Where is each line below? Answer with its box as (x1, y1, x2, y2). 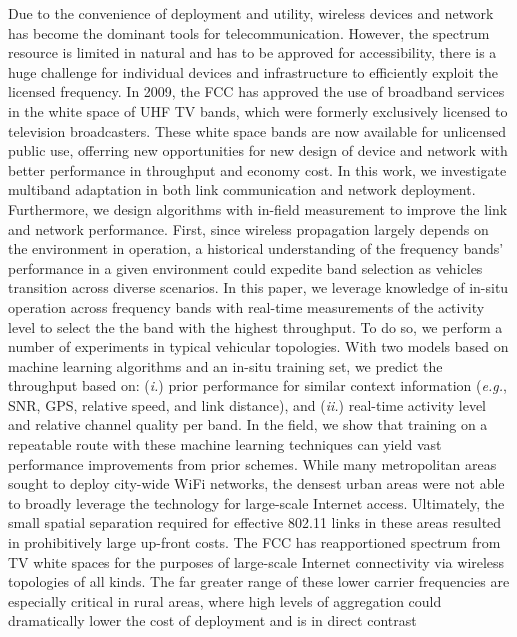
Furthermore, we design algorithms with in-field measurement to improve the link (8, 198, 508, 219)
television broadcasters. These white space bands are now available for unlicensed (8, 120, 507, 141)
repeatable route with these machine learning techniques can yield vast (8, 434, 442, 455)
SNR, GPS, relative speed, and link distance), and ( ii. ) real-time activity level (8, 394, 486, 415)
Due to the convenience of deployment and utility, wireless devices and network (8, 3, 494, 23)
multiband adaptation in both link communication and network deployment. (8, 179, 476, 200)
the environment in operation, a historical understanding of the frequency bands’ (8, 238, 504, 259)
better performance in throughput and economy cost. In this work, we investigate (8, 159, 507, 180)
